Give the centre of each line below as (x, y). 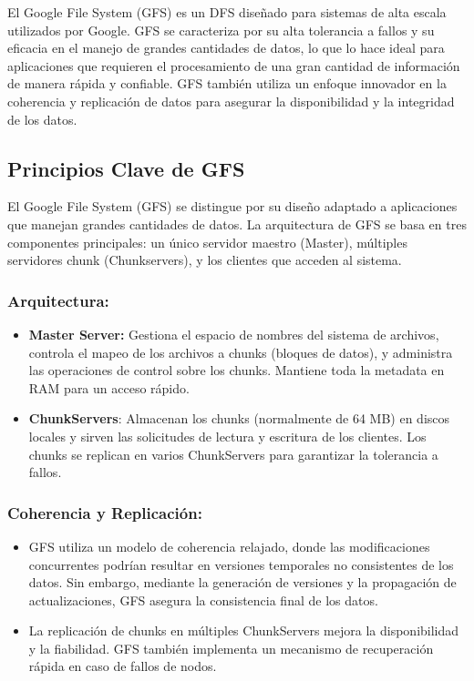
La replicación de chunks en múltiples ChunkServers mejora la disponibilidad (244, 630)
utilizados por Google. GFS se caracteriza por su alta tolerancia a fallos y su (221, 30)
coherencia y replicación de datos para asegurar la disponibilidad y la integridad (231, 101)
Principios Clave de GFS (126, 168)
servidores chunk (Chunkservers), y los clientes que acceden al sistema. (205, 260)
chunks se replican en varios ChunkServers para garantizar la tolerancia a (233, 454)
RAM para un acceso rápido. (109, 387)
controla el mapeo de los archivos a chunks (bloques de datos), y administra (241, 352)
